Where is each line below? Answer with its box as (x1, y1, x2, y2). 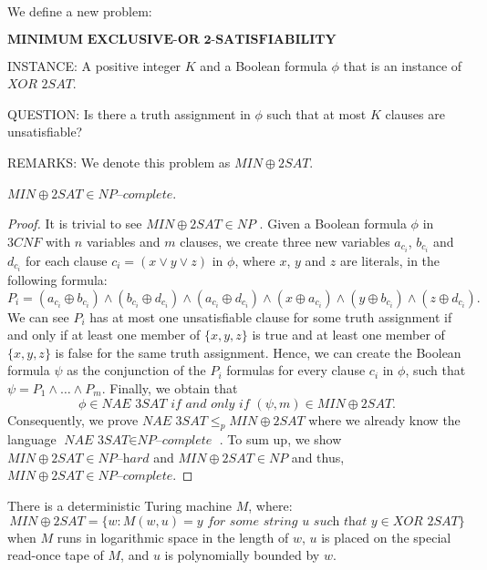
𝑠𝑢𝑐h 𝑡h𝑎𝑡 (313, 514, 368, 528)
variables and (86, 231, 161, 250)
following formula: (7, 270, 108, 289)
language (7, 430, 57, 449)
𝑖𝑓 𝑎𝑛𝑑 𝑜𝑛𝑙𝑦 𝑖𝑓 (171, 397, 250, 411)
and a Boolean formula (200, 56, 327, 75)
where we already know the (308, 410, 461, 429)
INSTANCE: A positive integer (7, 56, 181, 75)
